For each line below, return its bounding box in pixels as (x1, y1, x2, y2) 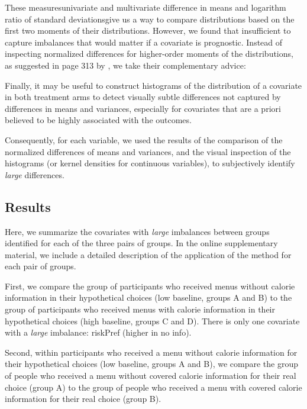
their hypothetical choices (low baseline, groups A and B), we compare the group (5, 358, 299, 370)
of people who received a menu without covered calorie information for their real (5, 369, 296, 382)
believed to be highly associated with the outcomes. (5, 114, 192, 126)
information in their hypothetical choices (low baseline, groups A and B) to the (5, 291, 292, 304)
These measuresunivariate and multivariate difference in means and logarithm (5, 1, 286, 13)
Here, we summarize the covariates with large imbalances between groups (5, 225, 270, 237)
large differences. (5, 168, 64, 181)
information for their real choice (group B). (5, 392, 161, 405)
